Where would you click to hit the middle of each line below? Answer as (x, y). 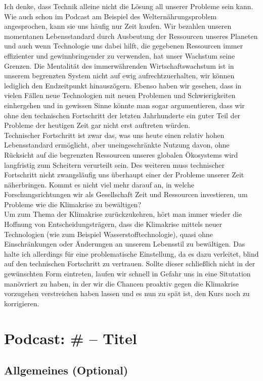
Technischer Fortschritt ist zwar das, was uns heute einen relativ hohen (114, 135)
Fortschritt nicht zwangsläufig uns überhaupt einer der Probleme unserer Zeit (124, 175)
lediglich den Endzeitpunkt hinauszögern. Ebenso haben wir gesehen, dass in (123, 85)
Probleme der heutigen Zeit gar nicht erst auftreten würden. (97, 125)
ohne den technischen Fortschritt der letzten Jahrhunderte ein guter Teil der (122, 115)
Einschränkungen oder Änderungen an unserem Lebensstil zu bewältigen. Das (125, 244)
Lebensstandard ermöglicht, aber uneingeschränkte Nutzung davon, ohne (117, 145)
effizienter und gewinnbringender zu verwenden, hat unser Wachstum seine (120, 55)
